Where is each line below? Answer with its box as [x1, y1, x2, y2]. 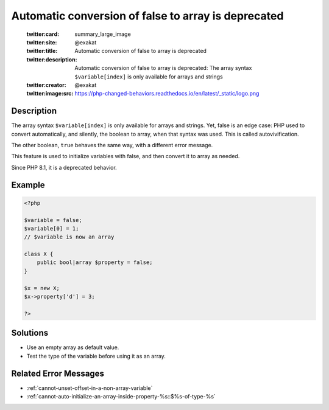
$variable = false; [24, 217, 82, 223]
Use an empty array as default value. [26, 344, 119, 351]
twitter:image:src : [26, 90, 74, 97]
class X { [24, 251, 54, 258]
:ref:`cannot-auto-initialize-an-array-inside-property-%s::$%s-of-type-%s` [26, 393, 216, 400]
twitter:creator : [26, 81, 66, 88]
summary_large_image [74, 30, 131, 38]
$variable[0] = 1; [24, 225, 79, 232]
